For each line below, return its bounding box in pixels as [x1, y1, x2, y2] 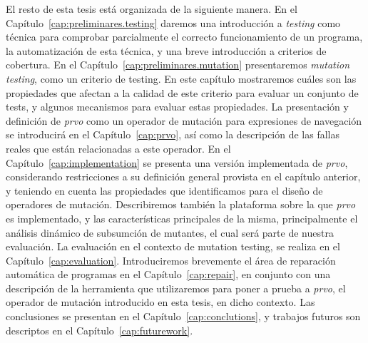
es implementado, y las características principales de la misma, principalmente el [6, 210, 358, 225]
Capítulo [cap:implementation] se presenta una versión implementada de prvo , [6, 155, 348, 170]
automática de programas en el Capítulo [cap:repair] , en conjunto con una [6, 267, 331, 282]
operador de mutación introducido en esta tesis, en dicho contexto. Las [6, 295, 315, 309]
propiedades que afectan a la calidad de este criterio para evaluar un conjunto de [6, 85, 359, 100]
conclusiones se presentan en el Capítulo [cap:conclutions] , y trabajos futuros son [6, 309, 361, 324]
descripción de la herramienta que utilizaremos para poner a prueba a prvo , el [6, 280, 346, 295]
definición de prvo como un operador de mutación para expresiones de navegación [6, 113, 362, 128]
